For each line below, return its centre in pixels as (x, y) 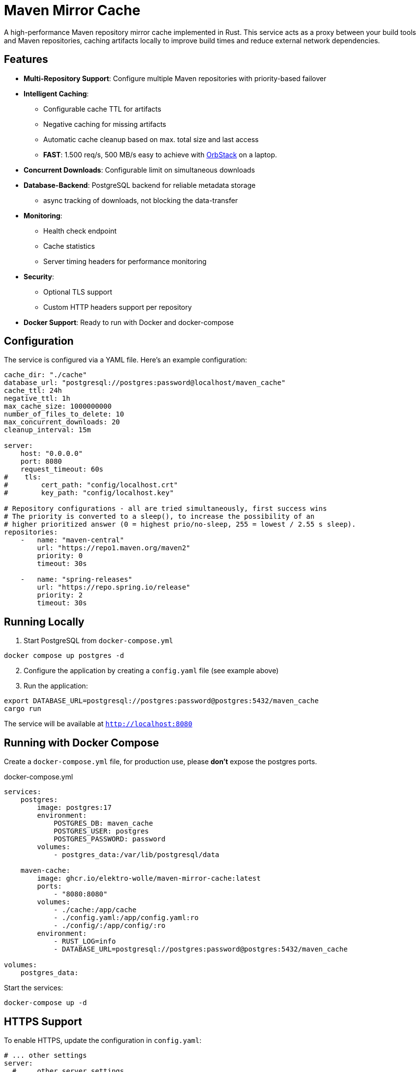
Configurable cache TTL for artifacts (102, 109)
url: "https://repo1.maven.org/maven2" (114, 548)
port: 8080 (41, 462)
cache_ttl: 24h (33, 391)
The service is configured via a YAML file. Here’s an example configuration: (126, 360)
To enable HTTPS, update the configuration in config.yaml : (103, 1040)
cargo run (23, 709)
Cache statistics (69, 246)
